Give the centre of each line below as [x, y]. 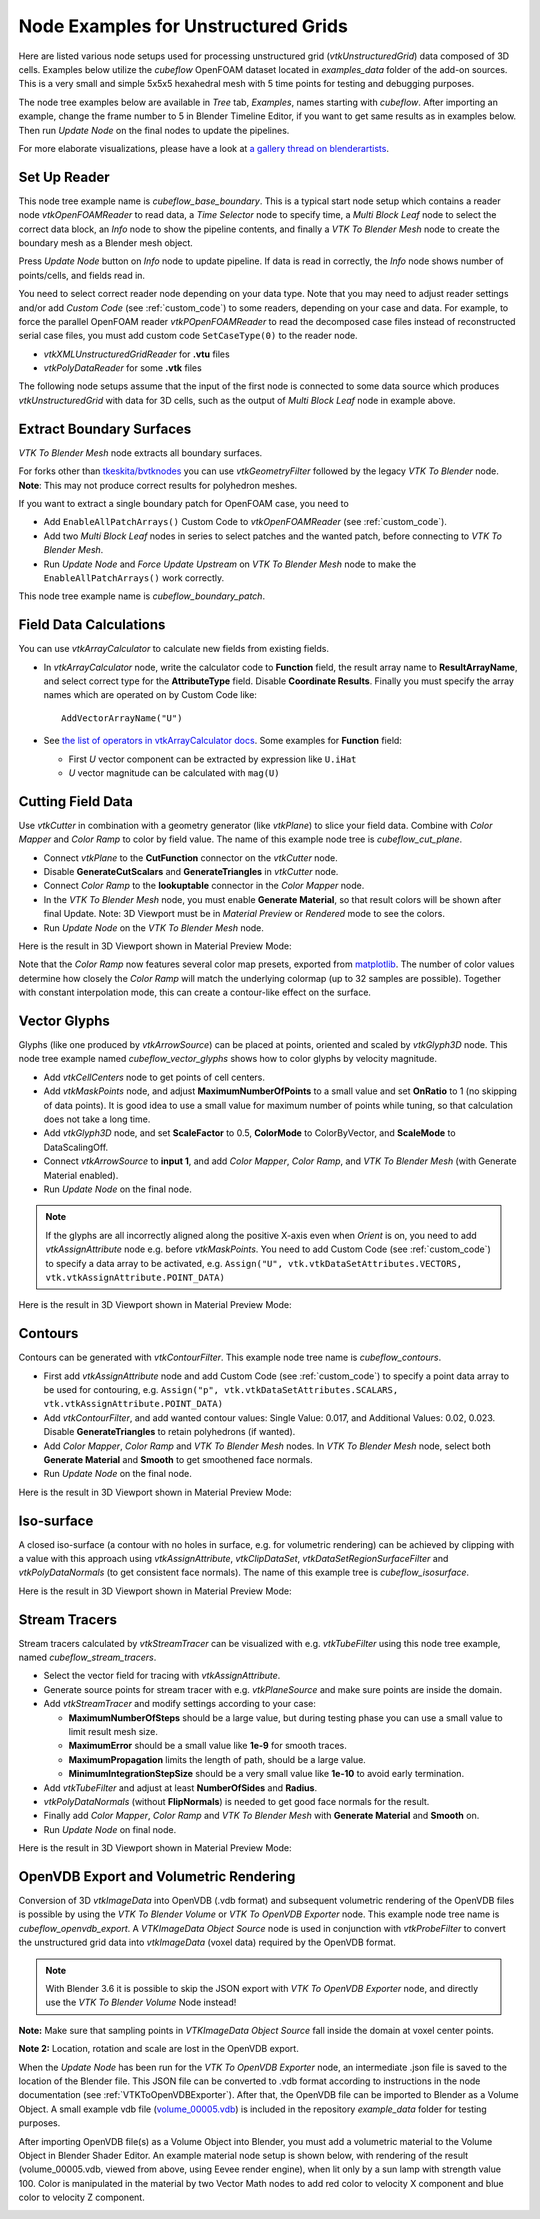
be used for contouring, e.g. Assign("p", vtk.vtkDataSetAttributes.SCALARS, [221, 1389]
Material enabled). [81, 1175]
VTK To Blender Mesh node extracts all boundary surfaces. [140, 452]
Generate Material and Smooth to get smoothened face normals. [178, 1459]
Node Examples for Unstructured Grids [183, 26]
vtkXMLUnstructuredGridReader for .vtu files [136, 354]
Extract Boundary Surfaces [105, 428]
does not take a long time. [97, 1119]
